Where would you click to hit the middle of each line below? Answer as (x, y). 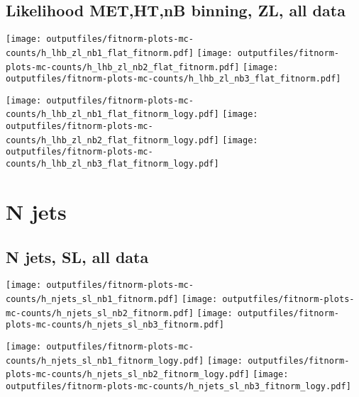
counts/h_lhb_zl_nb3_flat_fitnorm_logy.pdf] (112, 164)
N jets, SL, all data (77, 256)
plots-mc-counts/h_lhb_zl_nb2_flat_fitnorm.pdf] (123, 67)
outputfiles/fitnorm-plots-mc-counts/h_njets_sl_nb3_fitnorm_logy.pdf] (178, 386)
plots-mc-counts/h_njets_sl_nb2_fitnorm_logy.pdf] (128, 375)
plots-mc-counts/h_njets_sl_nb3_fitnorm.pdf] (115, 325)
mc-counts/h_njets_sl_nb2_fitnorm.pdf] (100, 313)
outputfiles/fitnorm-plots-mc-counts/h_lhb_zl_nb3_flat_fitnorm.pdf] (173, 79)
